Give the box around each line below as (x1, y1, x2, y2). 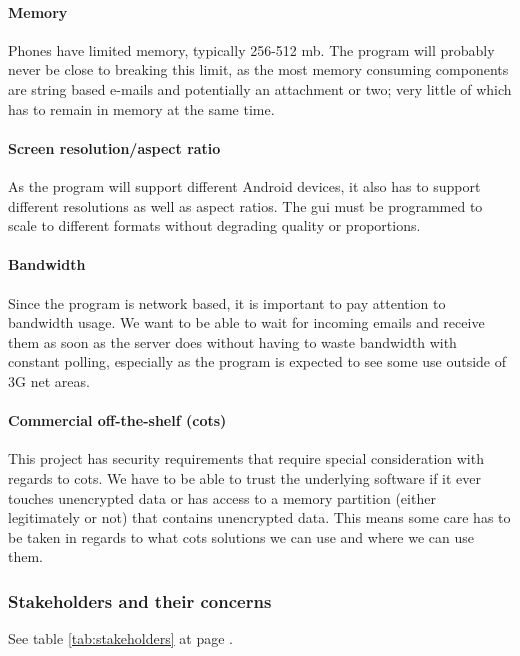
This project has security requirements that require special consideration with (8, 448, 484, 469)
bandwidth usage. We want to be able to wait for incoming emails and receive (8, 312, 485, 333)
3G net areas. (8, 370, 90, 391)
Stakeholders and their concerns (8, 588, 272, 613)
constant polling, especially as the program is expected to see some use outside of (8, 351, 507, 372)
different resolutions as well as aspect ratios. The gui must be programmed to (8, 195, 483, 216)
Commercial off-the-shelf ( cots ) (8, 410, 227, 431)
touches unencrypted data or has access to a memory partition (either (8, 487, 436, 508)
